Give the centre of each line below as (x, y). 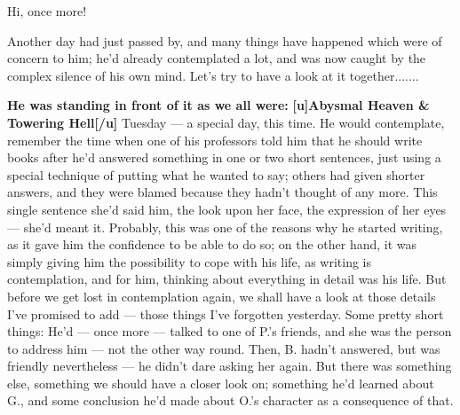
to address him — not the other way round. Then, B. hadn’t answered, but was (224, 348)
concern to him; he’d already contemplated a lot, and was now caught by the (217, 58)
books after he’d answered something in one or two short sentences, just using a (224, 157)
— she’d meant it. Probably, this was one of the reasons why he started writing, (225, 227)
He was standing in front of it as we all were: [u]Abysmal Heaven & (218, 105)
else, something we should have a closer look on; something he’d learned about (221, 383)
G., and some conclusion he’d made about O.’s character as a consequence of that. (230, 400)
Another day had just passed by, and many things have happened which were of (225, 40)
